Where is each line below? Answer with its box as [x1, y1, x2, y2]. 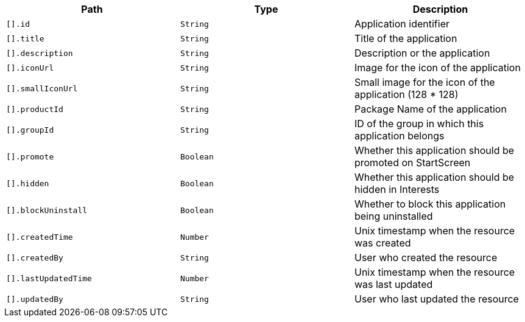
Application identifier [354, 18, 449, 30]
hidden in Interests [354, 183, 440, 195]
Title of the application [354, 32, 457, 44]
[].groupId [6, 125, 54, 135]
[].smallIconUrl [6, 83, 78, 93]
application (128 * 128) [354, 88, 459, 100]
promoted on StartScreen [354, 156, 471, 169]
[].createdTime [6, 232, 73, 242]
